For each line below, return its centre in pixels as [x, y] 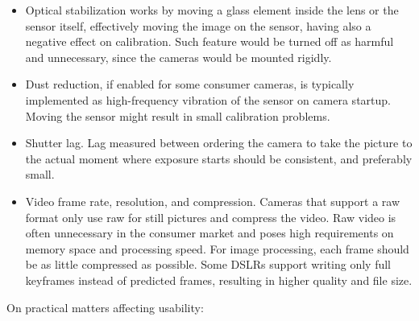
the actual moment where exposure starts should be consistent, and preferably [219, 158]
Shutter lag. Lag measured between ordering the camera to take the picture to [219, 143]
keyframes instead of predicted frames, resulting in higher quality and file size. [219, 280]
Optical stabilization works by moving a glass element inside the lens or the [212, 10]
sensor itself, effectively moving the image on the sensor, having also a [198, 25]
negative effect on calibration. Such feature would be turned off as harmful [209, 41]
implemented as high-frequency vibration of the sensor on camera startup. [208, 99]
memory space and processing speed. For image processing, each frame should [217, 248]
